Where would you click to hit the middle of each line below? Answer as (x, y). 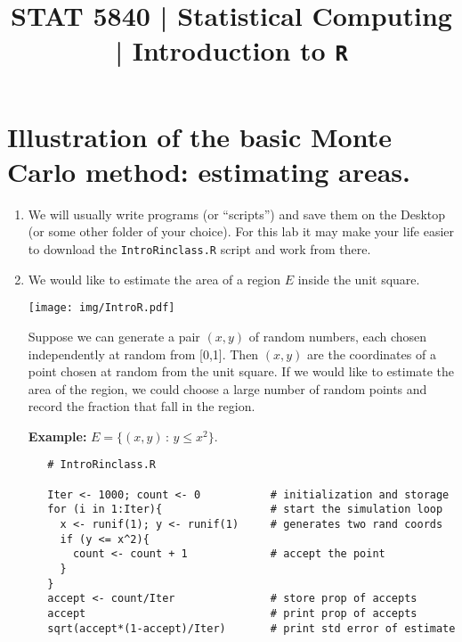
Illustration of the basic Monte (199, 136)
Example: (57, 436)
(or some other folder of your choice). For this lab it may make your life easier (241, 231)
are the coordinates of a (372, 354)
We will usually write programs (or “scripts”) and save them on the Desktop (237, 214)
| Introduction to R (231, 50)
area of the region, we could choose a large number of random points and (227, 388)
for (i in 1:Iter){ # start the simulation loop (245, 510)
